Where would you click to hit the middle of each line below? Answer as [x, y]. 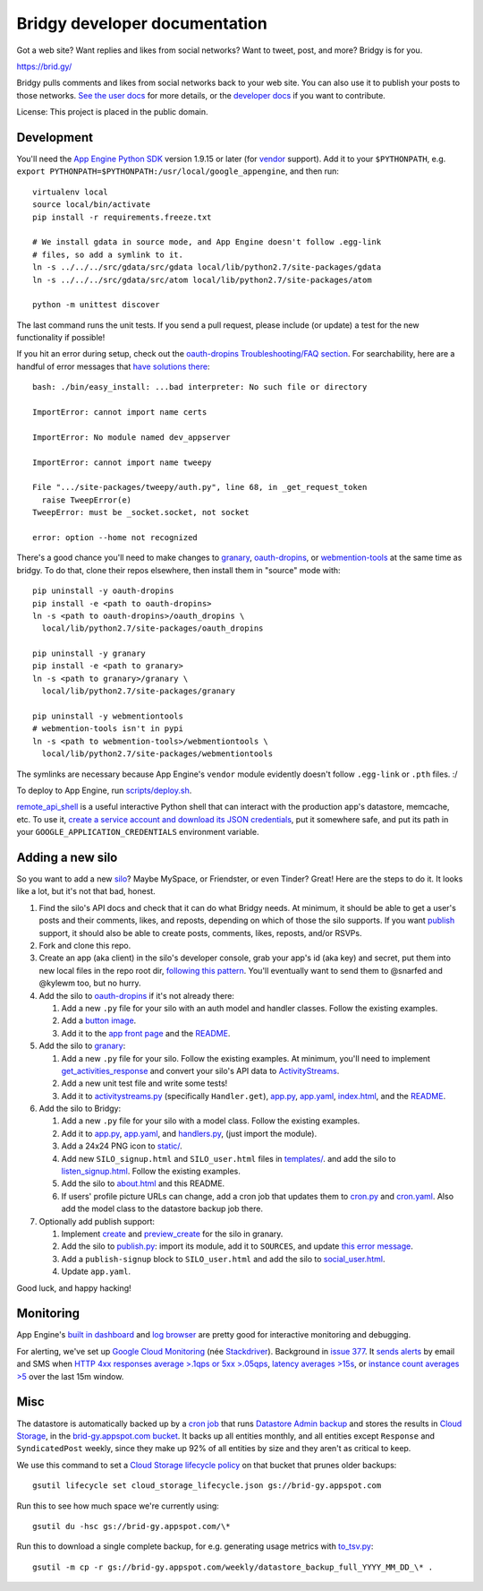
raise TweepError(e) [87, 500]
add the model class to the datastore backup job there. [162, 1208]
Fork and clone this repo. [85, 946]
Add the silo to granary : [82, 1046]
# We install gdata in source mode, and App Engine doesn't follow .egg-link [207, 242]
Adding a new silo [67, 857]
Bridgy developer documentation [142, 23]
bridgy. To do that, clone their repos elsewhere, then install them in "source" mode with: [178, 570]
